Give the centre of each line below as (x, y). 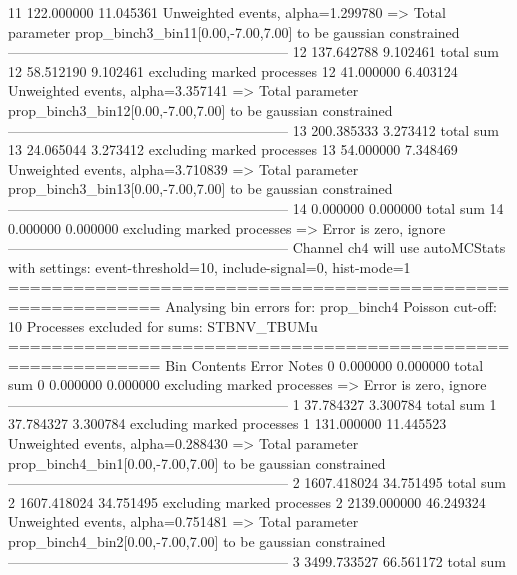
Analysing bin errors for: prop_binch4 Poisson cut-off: (331, 305)
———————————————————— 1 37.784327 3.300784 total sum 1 (252, 403)
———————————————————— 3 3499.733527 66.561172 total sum (257, 560)
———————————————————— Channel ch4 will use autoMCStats (257, 247)
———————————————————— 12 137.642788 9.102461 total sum (253, 51)
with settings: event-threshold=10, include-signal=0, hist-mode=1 (209, 266)
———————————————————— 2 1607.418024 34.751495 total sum (257, 482)
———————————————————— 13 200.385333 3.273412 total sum (253, 129)
